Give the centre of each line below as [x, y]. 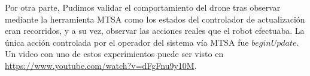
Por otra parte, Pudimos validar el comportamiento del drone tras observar [143, 7]
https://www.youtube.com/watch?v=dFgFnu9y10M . [101, 65]
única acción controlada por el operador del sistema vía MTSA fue [127, 42]
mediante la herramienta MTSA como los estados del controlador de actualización [155, 19]
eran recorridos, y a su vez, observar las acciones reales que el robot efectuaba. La [155, 31]
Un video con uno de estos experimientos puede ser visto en [114, 54]
